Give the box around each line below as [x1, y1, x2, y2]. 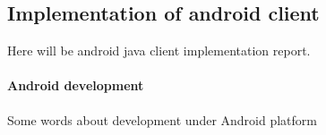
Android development [7, 76, 144, 95]
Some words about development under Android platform [7, 110, 317, 129]
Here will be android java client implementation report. [7, 41, 311, 60]
